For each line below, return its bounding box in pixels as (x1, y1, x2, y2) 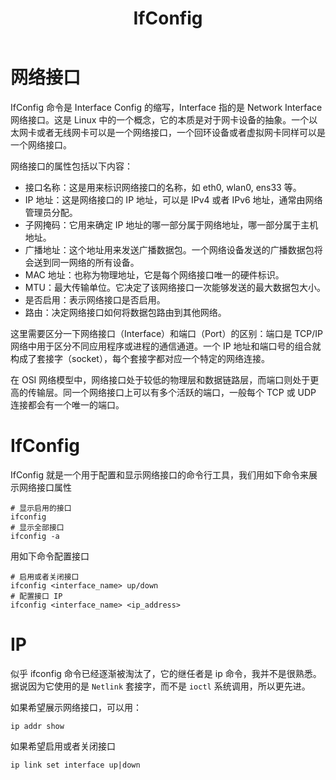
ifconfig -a (10, 531, 60, 541)
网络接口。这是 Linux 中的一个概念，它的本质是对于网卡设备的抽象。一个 (10, 113, 310, 126)
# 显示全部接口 (10, 522, 65, 532)
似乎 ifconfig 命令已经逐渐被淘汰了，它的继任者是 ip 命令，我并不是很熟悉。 (10, 667, 322, 679)
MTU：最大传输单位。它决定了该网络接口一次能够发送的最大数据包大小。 (24, 281, 326, 293)
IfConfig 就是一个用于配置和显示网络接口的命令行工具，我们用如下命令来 (10, 468, 309, 481)
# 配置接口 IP (10, 591, 63, 601)
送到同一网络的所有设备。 (33, 256, 140, 268)
